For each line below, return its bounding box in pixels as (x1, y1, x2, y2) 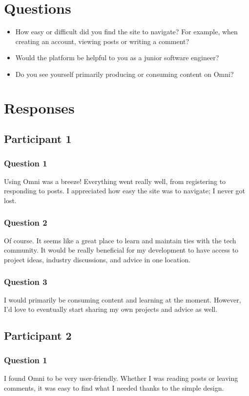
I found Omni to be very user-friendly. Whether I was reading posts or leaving (4, 373, 238, 383)
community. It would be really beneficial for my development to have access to (4, 245, 239, 255)
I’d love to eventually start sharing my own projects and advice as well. (4, 304, 218, 314)
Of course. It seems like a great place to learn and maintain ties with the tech (4, 235, 236, 245)
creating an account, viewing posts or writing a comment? (15, 36, 189, 46)
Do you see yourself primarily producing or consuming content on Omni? (15, 69, 234, 79)
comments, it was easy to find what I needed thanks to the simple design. (4, 382, 224, 393)
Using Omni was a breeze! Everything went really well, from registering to (4, 176, 226, 186)
